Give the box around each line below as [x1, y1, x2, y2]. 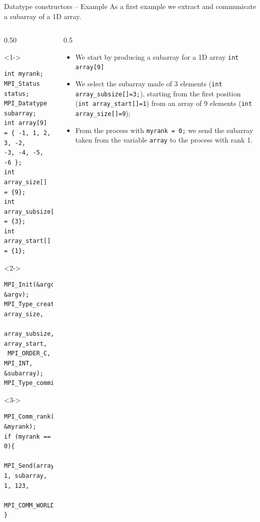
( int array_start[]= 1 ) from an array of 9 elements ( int [75, 98, 252, 108]
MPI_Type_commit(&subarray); [4, 379, 101, 387]
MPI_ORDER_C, [8, 350, 51, 357]
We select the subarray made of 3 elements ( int [75, 78, 222, 89]
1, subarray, [4, 472, 47, 479]
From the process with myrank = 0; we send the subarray [75, 124, 253, 135]
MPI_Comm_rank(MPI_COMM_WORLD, [4, 413, 108, 421]
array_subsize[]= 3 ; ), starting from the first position [75, 88, 241, 98]
